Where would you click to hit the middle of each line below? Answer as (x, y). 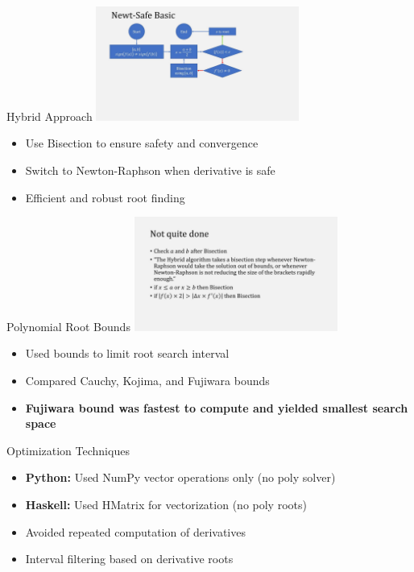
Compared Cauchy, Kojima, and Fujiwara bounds (147, 381)
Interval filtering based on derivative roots (129, 559)
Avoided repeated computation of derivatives (135, 531)
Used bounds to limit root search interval (127, 353)
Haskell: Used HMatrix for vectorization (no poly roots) (166, 505)
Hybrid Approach (50, 116)
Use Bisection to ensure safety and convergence (142, 143)
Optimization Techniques (68, 450)
